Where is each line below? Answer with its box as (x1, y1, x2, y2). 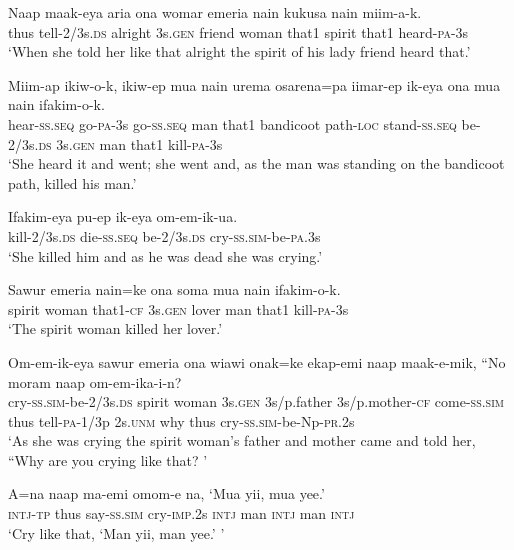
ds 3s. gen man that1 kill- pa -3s (38, 133, 223, 154)
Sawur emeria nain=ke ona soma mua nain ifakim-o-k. (8, 279, 341, 300)
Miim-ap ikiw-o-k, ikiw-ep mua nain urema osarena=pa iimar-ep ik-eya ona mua (8, 74, 501, 95)
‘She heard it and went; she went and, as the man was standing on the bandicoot (8, 153, 505, 174)
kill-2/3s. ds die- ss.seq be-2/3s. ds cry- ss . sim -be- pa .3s (8, 225, 321, 246)
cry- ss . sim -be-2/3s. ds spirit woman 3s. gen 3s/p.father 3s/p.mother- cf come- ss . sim (8, 391, 504, 412)
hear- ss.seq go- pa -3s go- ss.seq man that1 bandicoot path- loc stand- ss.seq (8, 113, 457, 134)
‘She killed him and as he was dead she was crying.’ (8, 245, 323, 266)
